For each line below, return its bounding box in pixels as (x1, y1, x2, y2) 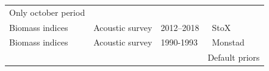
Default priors (207, 51, 260, 64)
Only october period (9, 5, 85, 18)
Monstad (212, 36, 245, 49)
